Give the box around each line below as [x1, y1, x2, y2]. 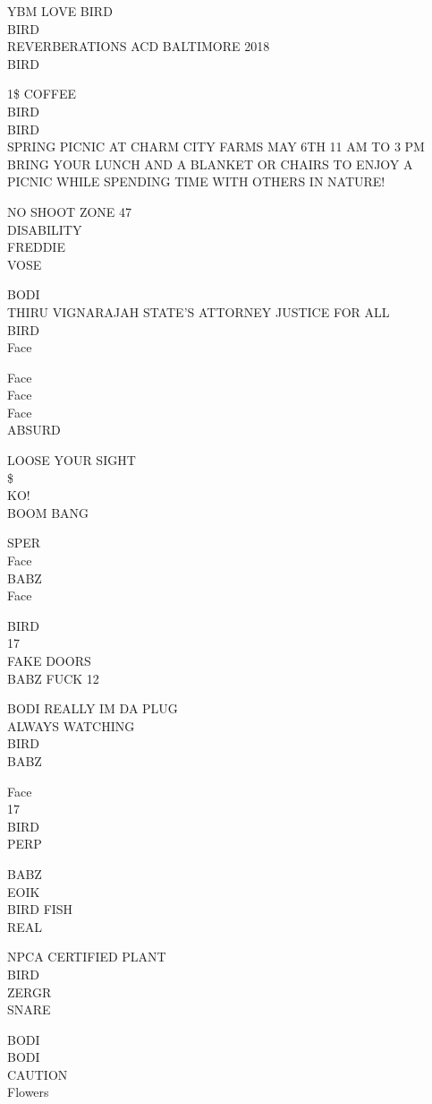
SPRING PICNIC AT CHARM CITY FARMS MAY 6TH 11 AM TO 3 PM [7, 137, 425, 156]
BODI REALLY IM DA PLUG [7, 699, 178, 718]
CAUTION [7, 1065, 68, 1083]
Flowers [7, 1082, 49, 1101]
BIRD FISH [7, 900, 73, 919]
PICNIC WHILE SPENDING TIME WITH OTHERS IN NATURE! [7, 172, 385, 191]
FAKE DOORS [7, 651, 91, 669]
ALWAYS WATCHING [7, 716, 135, 735]
